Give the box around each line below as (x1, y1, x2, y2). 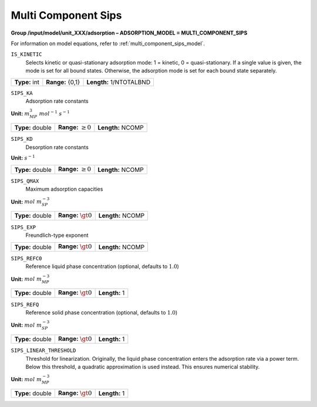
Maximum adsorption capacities (25, 185, 103, 193)
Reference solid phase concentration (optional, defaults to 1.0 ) (25, 308, 178, 316)
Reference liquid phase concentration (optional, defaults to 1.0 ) (25, 263, 179, 270)
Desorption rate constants (25, 144, 89, 151)
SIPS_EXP (11, 223, 36, 230)
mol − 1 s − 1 (39, 109, 70, 117)
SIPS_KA (11, 90, 33, 96)
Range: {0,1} (46, 78, 80, 86)
